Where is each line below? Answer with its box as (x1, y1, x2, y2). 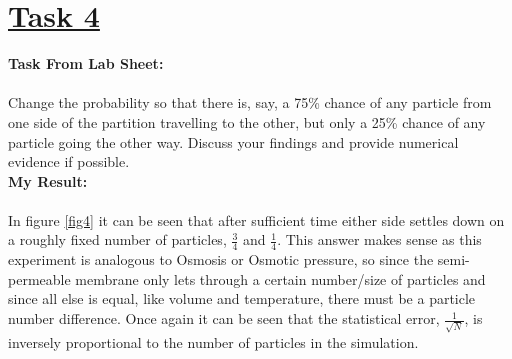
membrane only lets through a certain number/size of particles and (75, 268, 486, 289)
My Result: (8, 170, 88, 191)
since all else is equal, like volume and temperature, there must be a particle (8, 288, 476, 309)
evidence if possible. (8, 151, 130, 172)
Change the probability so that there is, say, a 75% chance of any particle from (8, 92, 492, 113)
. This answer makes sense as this (277, 229, 482, 250)
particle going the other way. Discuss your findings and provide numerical (8, 131, 459, 152)
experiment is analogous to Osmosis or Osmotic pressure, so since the (8, 249, 434, 270)
